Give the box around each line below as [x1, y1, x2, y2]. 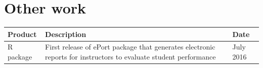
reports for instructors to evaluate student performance [45, 51, 216, 62]
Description [45, 28, 86, 39]
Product [8, 28, 37, 39]
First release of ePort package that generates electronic [45, 41, 215, 52]
